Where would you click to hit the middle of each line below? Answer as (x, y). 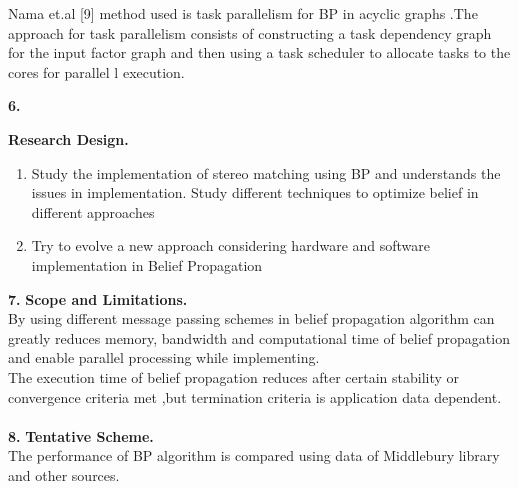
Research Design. (68, 138)
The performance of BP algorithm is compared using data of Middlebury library (254, 455)
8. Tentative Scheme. (81, 435)
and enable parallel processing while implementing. (164, 357)
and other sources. (64, 474)
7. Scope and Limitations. (98, 298)
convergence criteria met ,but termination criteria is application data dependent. (255, 396)
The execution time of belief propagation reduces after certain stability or (234, 376)
